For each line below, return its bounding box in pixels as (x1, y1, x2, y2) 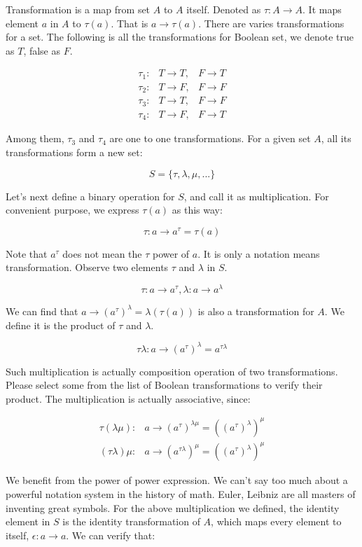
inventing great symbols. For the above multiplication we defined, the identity (6, 500, 340, 515)
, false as (23, 43, 61, 57)
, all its (321, 131, 351, 146)
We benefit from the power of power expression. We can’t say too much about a (6, 473, 348, 487)
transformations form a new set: (6, 144, 143, 159)
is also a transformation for (197, 303, 314, 318)
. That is (111, 15, 148, 30)
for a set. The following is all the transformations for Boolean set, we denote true (6, 29, 354, 44)
